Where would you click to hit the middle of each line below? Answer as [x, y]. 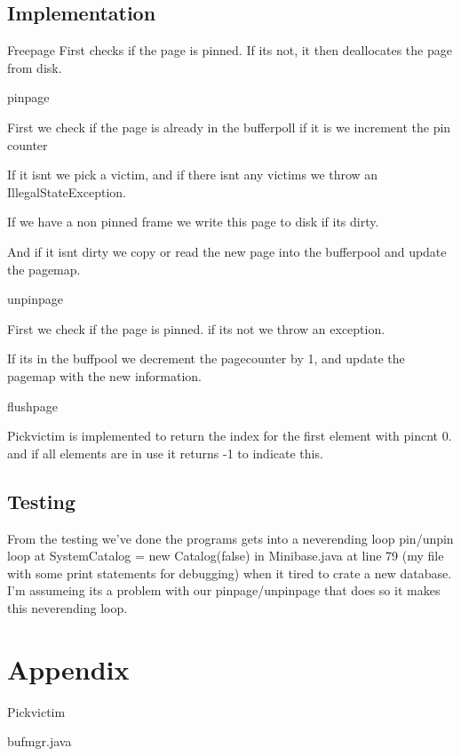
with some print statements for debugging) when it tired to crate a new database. [230, 573]
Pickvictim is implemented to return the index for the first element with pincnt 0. [230, 436]
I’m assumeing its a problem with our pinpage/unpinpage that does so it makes [224, 590]
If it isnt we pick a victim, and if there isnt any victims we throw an [193, 175]
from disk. [35, 67]
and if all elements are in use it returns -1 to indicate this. [165, 453]
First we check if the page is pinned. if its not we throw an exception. [196, 328]
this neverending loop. [68, 607]
